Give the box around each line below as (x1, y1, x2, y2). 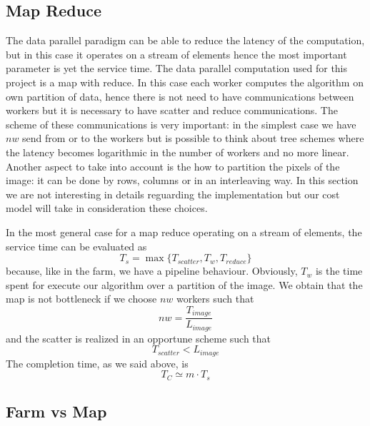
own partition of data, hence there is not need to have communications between (6, 88, 354, 103)
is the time (315, 263, 363, 278)
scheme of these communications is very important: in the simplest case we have (6, 116, 356, 131)
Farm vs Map (6, 400, 107, 422)
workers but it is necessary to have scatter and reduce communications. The (6, 103, 338, 118)
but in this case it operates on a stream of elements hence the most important (6, 46, 347, 61)
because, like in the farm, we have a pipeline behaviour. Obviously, (6, 263, 298, 278)
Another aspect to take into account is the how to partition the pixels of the (6, 158, 340, 173)
